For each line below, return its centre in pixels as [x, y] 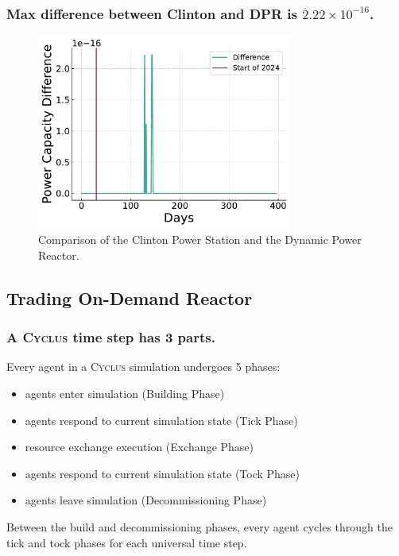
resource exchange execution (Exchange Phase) [139, 447]
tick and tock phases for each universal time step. [127, 542]
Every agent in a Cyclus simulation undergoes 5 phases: [143, 367]
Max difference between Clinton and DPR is [152, 13]
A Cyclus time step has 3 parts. [111, 337]
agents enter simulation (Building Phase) [125, 394]
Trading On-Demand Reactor [130, 297]
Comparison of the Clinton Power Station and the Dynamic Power [200, 239]
